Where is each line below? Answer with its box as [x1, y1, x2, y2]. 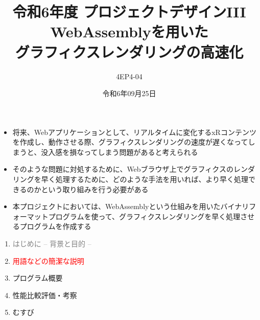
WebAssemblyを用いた [50, 21, 208, 42]
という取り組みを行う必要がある [41, 184, 149, 194]
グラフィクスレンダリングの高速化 [15, 41, 244, 62]
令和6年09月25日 [102, 88, 156, 99]
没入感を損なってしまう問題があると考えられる [41, 146, 198, 157]
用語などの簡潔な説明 [12, 255, 84, 266]
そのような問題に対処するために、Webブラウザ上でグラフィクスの [12, 164, 233, 174]
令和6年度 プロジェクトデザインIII [12, 1, 246, 22]
